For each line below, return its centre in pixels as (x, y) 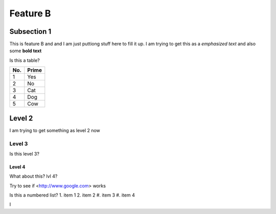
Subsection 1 (30, 31)
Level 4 (17, 167)
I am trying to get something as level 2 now (55, 130)
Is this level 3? (24, 154)
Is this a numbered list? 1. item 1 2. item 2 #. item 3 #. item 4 (72, 195)
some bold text (26, 51)
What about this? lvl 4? (33, 176)
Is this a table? (25, 60)
